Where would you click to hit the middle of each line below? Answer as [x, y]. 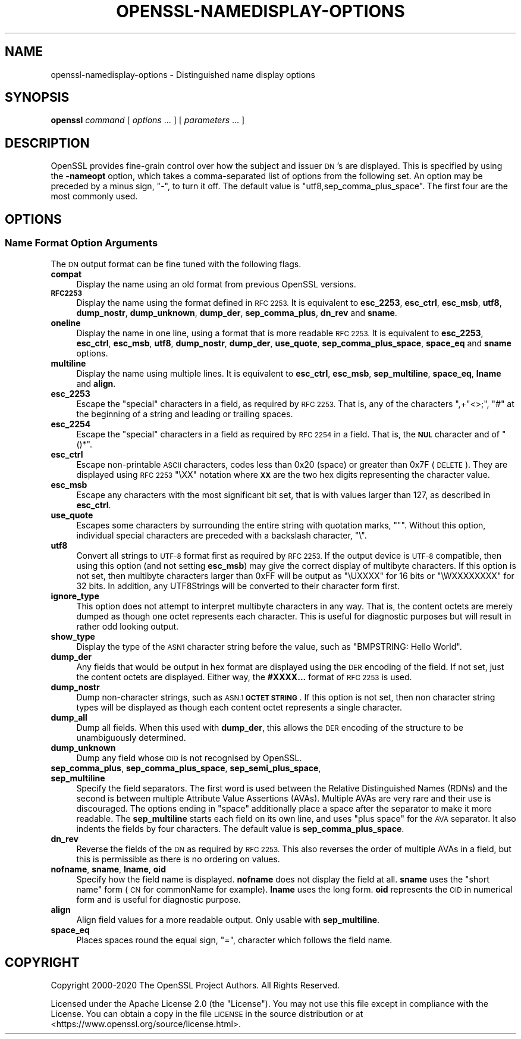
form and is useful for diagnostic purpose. [159, 899]
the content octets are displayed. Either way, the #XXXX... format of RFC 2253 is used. [244, 677]
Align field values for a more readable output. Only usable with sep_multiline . [228, 919]
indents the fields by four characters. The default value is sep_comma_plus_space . [240, 828]
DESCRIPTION [47, 143]
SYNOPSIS [37, 98]
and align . [96, 383]
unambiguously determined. [131, 737]
